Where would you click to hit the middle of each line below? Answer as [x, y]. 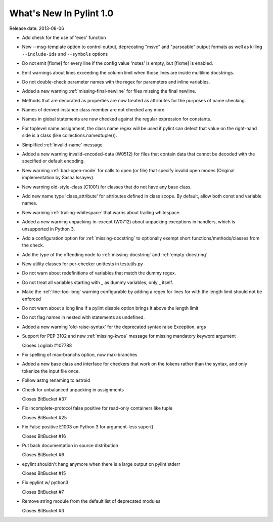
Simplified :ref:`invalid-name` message [62, 145]
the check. [33, 245]
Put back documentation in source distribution [70, 445]
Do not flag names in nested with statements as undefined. [83, 317]
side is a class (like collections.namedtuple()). [70, 135]
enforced [32, 299]
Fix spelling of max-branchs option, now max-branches [80, 355]
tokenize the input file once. [51, 371]
